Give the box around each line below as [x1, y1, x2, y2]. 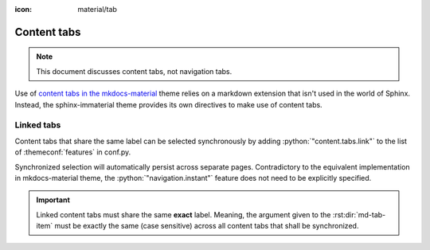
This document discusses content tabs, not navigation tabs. [36, 66, 233, 76]
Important [36, 195, 71, 205]
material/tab [77, 5, 117, 14]
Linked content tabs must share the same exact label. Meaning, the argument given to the [36, 209, 331, 219]
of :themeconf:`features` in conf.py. [14, 147, 131, 157]
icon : [14, 5, 33, 14]
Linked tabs [14, 119, 61, 131]
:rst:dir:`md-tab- [332, 209, 386, 219]
